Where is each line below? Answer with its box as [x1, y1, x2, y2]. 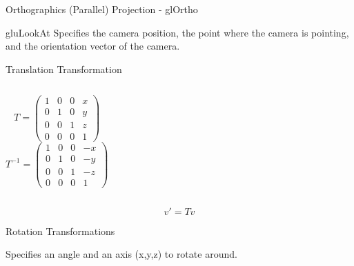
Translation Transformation [6, 61, 122, 76]
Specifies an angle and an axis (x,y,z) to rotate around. [6, 247, 237, 261]
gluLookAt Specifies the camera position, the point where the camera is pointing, [6, 25, 349, 39]
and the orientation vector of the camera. [6, 39, 180, 53]
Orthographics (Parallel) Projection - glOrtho [6, 2, 198, 16]
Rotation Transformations [6, 223, 115, 238]
